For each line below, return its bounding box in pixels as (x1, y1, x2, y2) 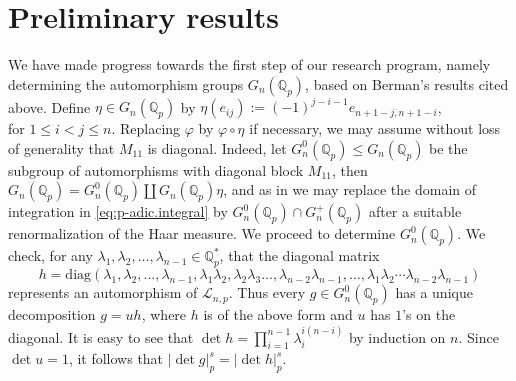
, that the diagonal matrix (219, 245, 380, 266)
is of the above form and (203, 304, 353, 325)
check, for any (8, 245, 93, 266)
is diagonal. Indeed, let (147, 137, 287, 158)
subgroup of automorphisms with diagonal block (8, 159, 304, 180)
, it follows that (68, 348, 164, 369)
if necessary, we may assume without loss (249, 118, 501, 139)
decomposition (8, 304, 96, 325)
